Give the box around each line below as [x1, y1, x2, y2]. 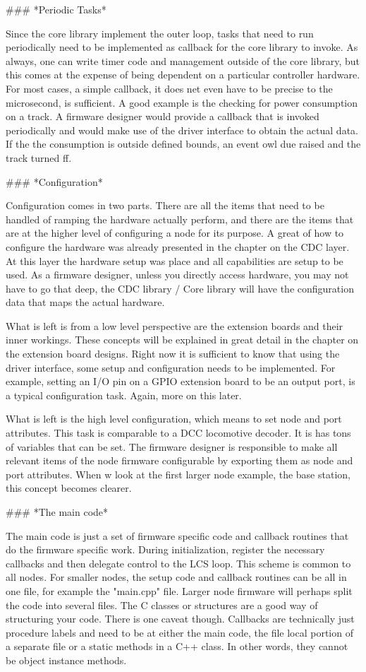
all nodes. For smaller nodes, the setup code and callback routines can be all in [6, 570, 347, 584]
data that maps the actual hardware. [6, 295, 165, 310]
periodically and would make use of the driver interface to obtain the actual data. [6, 122, 358, 137]
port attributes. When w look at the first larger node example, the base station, [6, 466, 350, 481]
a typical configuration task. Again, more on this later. [6, 387, 242, 402]
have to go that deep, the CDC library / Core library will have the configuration [6, 281, 354, 295]
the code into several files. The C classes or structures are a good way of [6, 597, 318, 612]
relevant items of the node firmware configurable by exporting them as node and [6, 453, 353, 468]
